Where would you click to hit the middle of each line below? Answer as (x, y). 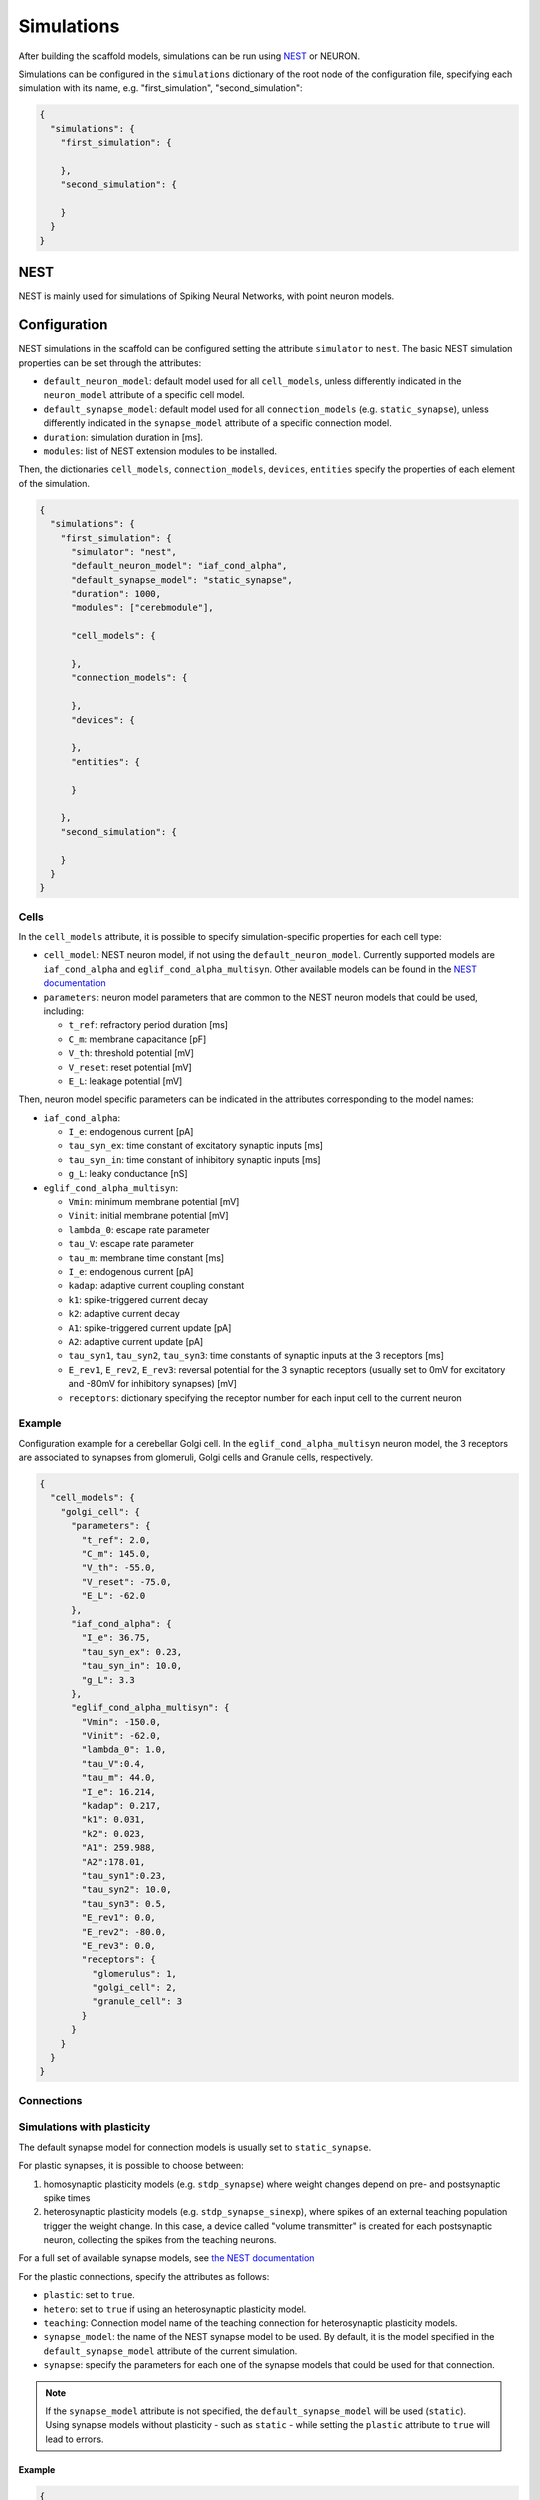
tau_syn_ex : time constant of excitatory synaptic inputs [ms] (196, 1146)
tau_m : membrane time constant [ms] (146, 1257)
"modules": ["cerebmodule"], (142, 608)
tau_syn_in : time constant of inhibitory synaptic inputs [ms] (194, 1159)
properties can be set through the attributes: (110, 362)
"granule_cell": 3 (137, 2001)
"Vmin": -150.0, (121, 1721)
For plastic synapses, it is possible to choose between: (131, 2166)
